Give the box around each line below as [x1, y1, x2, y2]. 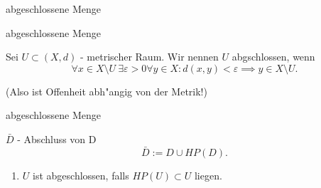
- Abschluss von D [17, 131, 97, 146]
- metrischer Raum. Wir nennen [80, 49, 219, 64]
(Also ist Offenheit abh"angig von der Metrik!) [6, 83, 207, 98]
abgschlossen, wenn [232, 49, 315, 64]
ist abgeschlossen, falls [33, 167, 129, 182]
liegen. [194, 167, 222, 182]
